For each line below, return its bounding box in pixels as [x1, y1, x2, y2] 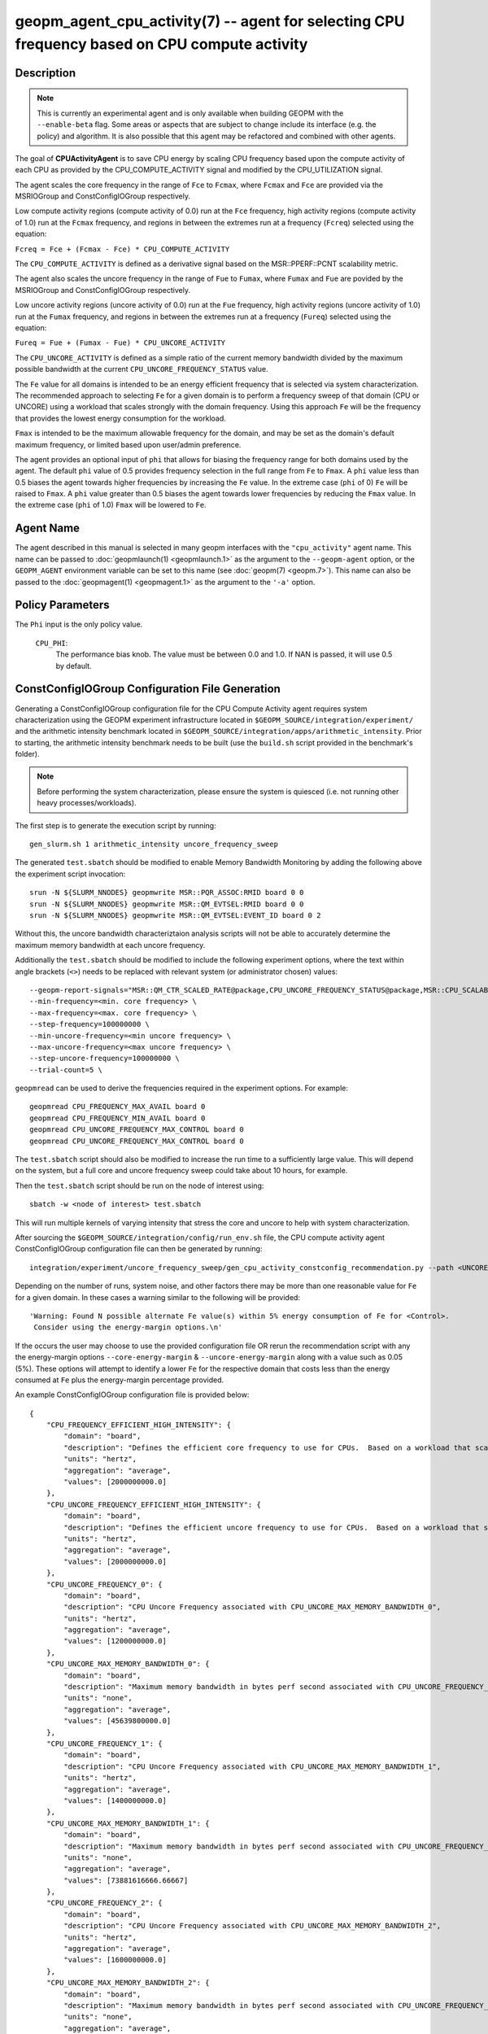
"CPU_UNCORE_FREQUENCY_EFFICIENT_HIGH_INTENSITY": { [46, 1499, 262, 1509]
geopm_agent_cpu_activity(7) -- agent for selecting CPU [15, 12, 405, 30]
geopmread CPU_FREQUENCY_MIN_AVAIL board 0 [29, 1113, 206, 1123]
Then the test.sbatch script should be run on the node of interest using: [15, 1181, 264, 1190]
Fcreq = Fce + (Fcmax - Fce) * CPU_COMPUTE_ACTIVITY [15, 244, 230, 254]
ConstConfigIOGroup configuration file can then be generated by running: [15, 1244, 263, 1254]
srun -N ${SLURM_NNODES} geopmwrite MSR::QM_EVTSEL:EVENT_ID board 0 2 [29, 911, 321, 919]
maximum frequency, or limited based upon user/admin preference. [15, 439, 242, 449]
